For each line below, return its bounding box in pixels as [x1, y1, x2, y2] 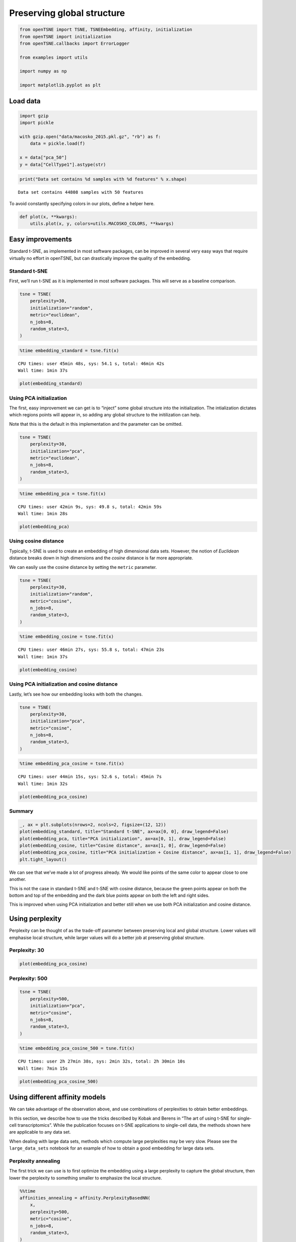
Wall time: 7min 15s [18, 1066, 68, 1071]
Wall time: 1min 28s [18, 511, 68, 517]
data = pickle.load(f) [30, 141, 85, 147]
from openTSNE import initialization [19, 34, 112, 39]
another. [9, 876, 26, 882]
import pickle [19, 120, 54, 126]
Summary [9, 808, 34, 815]
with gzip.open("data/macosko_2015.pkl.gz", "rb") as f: [19, 134, 161, 140]
